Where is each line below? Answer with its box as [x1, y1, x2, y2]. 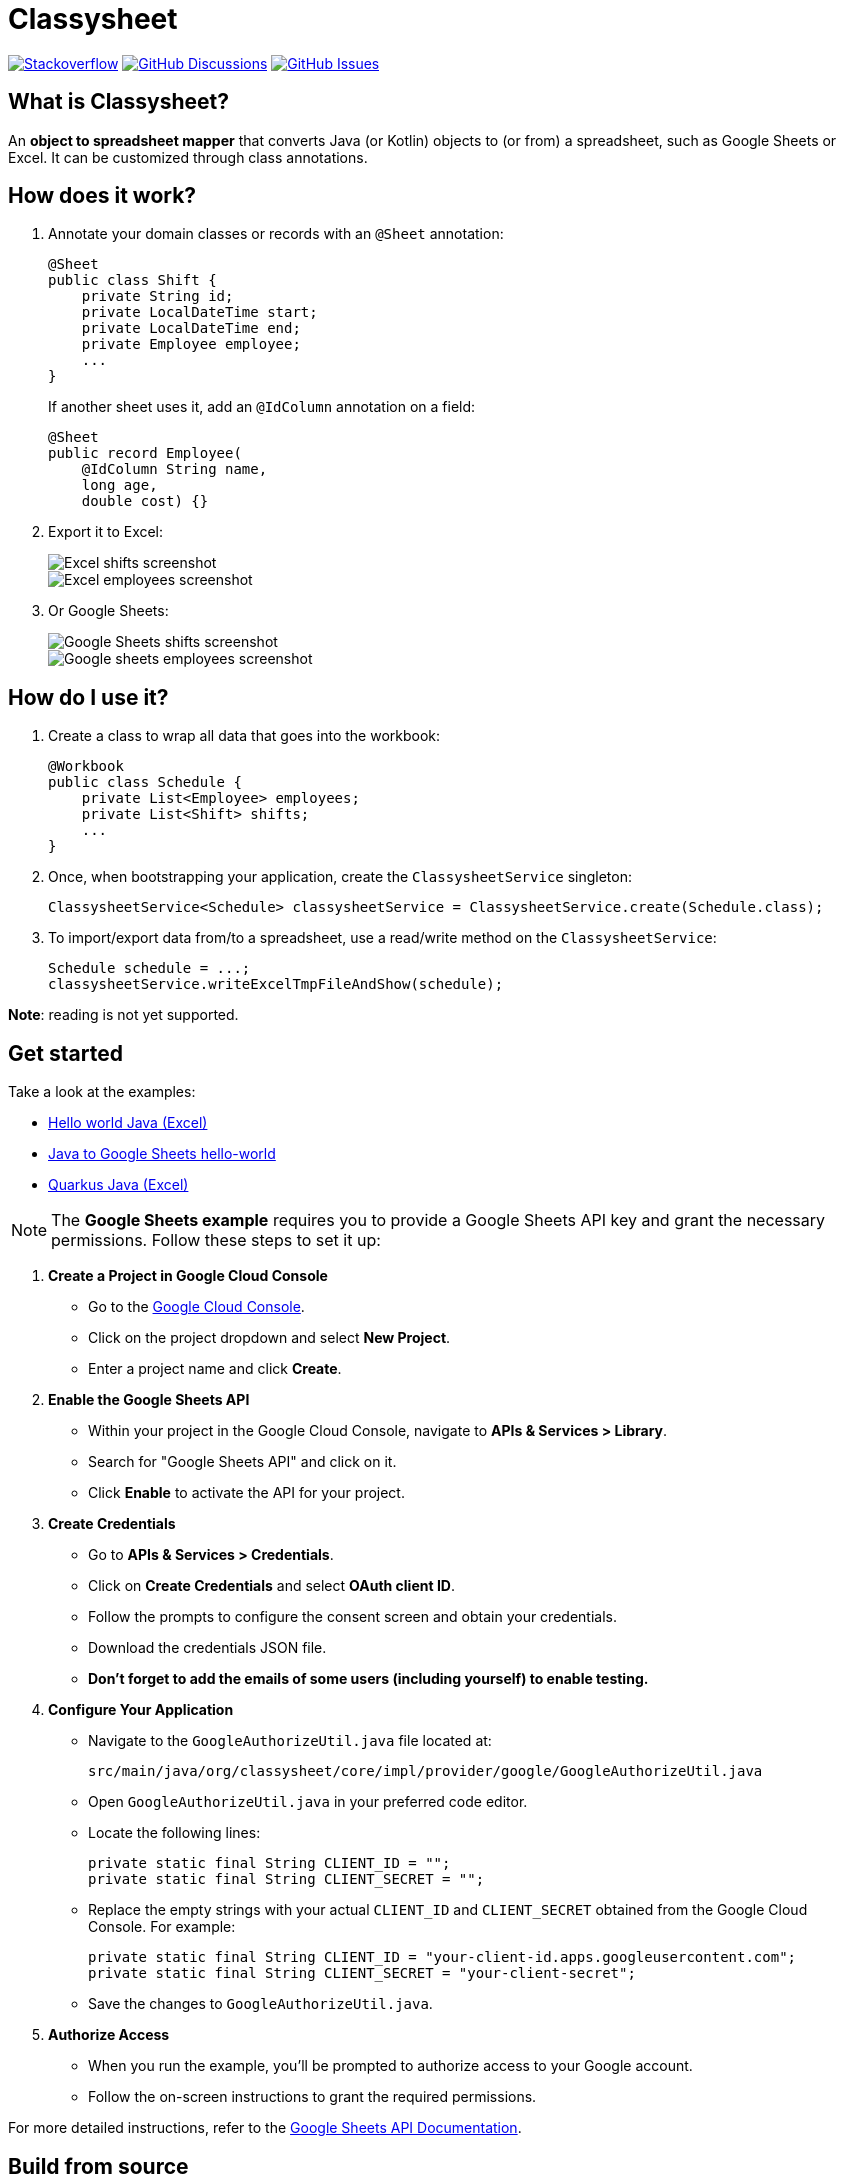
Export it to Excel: [48, 523, 164, 541]
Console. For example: [88, 1918, 236, 1936]
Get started [8, 1040, 123, 1066]
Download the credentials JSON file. [88, 1639, 327, 1657]
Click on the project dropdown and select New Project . [88, 1329, 451, 1347]
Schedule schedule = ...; [48, 960, 251, 977]
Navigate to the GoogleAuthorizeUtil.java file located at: [88, 1732, 492, 1750]
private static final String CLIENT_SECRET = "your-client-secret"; [88, 1965, 636, 1982]
